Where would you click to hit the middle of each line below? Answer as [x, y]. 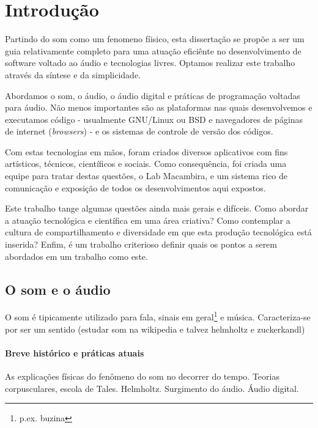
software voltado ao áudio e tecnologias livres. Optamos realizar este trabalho [150, 63]
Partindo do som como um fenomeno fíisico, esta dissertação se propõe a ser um [155, 39]
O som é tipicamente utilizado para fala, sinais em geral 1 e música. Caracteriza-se [158, 316]
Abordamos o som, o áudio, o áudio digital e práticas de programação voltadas [153, 95]
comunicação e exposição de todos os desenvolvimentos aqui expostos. [135, 187]
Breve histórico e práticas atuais [75, 352]
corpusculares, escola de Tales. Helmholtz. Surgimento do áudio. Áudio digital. [152, 388]
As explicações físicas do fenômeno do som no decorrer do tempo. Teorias [142, 376]
